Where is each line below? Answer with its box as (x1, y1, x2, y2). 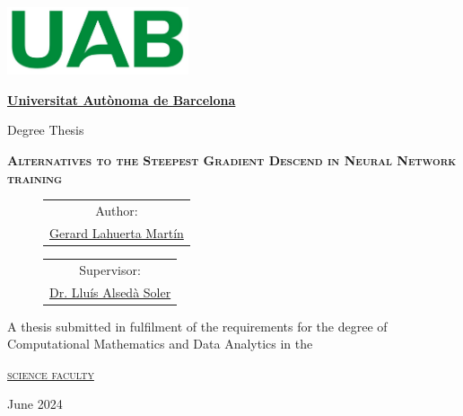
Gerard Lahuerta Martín (49, 223, 184, 242)
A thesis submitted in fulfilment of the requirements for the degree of (7, 316, 388, 335)
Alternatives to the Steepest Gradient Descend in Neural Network (7, 151, 457, 170)
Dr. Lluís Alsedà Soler (49, 282, 171, 301)
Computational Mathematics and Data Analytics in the (7, 334, 313, 353)
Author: (95, 201, 138, 220)
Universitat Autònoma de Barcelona (7, 90, 236, 109)
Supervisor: (79, 260, 141, 279)
